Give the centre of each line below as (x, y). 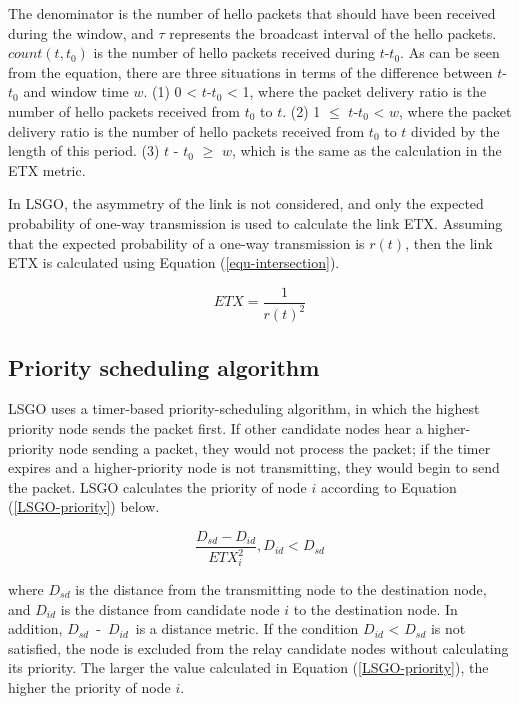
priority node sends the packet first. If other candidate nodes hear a (215, 427)
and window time (76, 91)
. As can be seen (450, 52)
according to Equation (388, 486)
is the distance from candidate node (170, 608)
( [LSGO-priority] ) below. (84, 506)
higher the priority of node (89, 687)
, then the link (449, 242)
